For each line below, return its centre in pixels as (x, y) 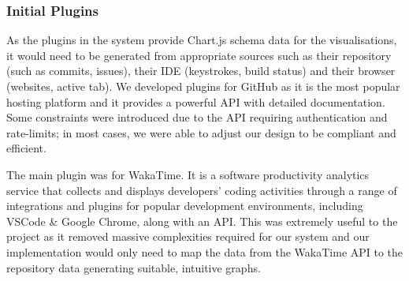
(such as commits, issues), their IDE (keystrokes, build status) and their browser (201, 71)
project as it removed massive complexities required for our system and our (188, 236)
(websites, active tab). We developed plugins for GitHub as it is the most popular (203, 86)
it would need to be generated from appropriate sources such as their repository (199, 55)
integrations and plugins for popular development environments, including (185, 206)
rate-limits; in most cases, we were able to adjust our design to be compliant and (201, 132)
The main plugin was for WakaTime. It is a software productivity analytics (188, 174)
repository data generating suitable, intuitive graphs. (134, 267)
